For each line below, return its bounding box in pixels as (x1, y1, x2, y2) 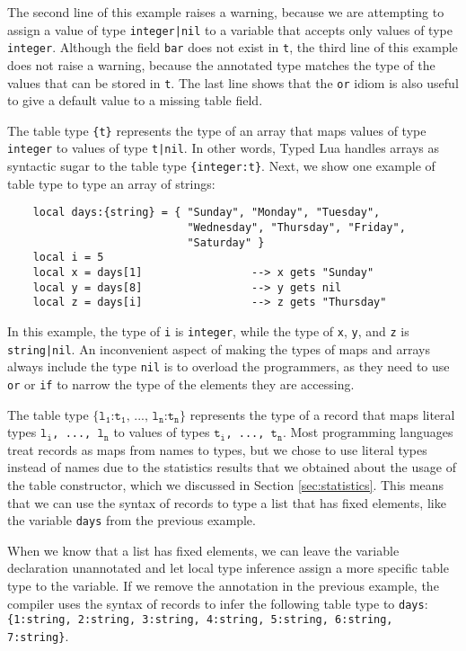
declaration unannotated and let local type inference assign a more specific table (7, 558, 449, 577)
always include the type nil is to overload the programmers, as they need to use (7, 357, 450, 376)
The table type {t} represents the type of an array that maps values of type (7, 120, 426, 139)
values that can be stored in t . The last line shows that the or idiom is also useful (7, 73, 459, 92)
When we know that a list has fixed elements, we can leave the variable (7, 540, 400, 559)
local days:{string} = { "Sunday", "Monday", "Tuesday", (32, 206, 381, 219)
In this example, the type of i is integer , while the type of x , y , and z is (7, 321, 409, 340)
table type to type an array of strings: (7, 174, 215, 192)
